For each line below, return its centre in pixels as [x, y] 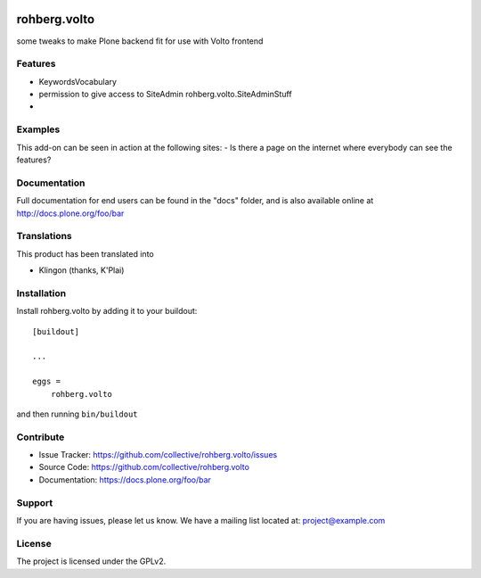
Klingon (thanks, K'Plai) [82, 270]
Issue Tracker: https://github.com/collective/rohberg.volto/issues [158, 455]
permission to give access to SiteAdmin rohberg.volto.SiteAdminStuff [166, 95]
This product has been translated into [86, 253]
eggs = [47, 382]
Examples [38, 129]
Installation [41, 293]
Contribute [41, 437]
